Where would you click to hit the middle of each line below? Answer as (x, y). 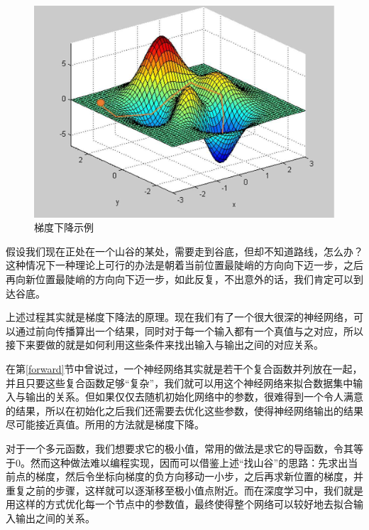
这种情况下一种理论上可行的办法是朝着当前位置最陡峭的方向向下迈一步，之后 (184, 265)
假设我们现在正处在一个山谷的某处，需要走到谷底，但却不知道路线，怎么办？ (184, 251)
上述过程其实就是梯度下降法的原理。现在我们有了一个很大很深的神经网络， (180, 317)
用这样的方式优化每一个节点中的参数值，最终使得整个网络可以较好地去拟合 (180, 504)
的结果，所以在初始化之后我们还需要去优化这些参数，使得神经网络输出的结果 (184, 410)
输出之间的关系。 (55, 518)
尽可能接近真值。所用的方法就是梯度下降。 (105, 424)
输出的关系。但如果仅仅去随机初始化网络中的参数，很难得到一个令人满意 (194, 397)
